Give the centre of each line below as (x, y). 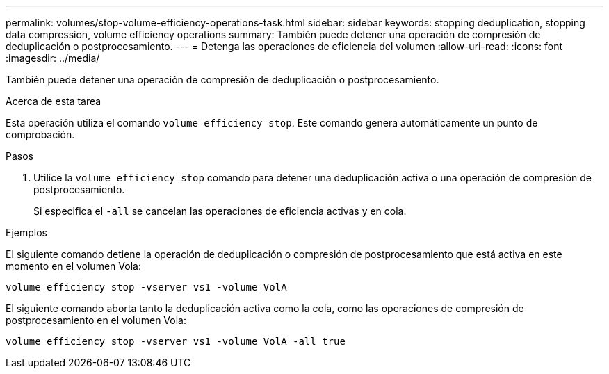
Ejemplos (26, 233)
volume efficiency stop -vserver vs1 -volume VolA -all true (176, 341)
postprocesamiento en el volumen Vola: (96, 320)
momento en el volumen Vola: (73, 266)
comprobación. (40, 135)
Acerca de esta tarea (54, 101)
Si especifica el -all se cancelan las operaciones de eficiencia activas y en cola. (220, 211)
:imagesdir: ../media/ (53, 58)
